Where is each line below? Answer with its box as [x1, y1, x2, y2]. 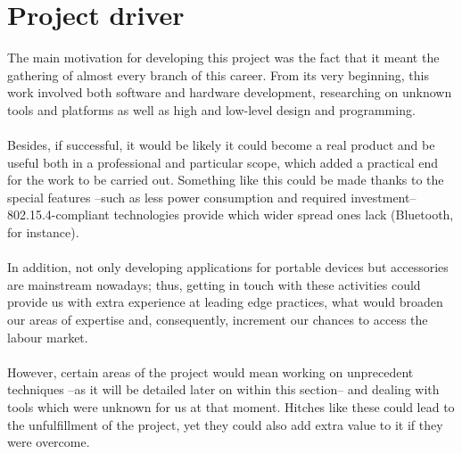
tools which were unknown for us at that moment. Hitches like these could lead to [7, 398, 455, 416]
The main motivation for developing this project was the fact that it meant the [7, 48, 440, 67]
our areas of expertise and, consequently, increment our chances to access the [7, 310, 428, 329]
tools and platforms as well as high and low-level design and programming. [7, 100, 416, 119]
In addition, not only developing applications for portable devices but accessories [7, 258, 449, 277]
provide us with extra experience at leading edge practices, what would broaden [7, 293, 443, 311]
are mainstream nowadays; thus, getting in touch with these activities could [7, 275, 421, 293]
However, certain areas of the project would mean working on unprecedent [7, 362, 414, 381]
